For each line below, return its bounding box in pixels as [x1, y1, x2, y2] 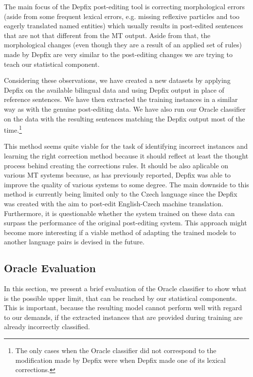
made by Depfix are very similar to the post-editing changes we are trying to [4, 49, 233, 59]
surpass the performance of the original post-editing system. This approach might [4, 218, 247, 228]
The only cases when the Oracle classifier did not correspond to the [15, 345, 217, 356]
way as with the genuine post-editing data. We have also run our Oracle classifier [4, 103, 246, 114]
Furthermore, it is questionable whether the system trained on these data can [4, 208, 235, 218]
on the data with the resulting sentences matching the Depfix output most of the [4, 113, 245, 123]
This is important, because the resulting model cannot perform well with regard [4, 302, 242, 313]
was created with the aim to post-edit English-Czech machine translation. [4, 198, 223, 208]
